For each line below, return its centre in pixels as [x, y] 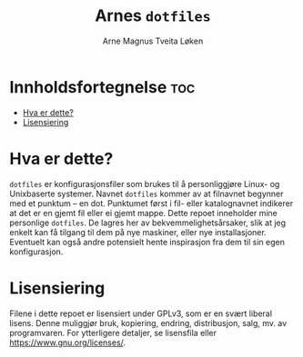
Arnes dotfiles [153, 16]
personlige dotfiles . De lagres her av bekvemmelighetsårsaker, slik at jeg [148, 223]
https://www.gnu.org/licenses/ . [67, 342]
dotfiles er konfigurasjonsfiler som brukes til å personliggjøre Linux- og [145, 183]
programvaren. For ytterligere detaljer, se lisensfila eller [113, 332]
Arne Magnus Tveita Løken [153, 41]
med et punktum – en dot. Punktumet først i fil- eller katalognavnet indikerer [151, 203]
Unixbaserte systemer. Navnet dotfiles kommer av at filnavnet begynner [146, 193]
